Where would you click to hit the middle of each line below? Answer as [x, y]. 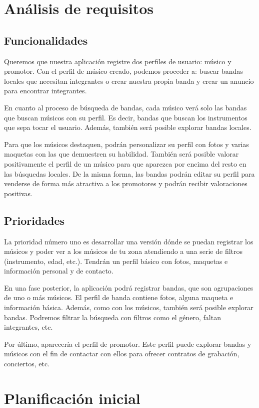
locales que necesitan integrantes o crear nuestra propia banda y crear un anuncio [129, 81]
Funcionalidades [46, 40]
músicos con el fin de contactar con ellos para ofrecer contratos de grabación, [122, 354]
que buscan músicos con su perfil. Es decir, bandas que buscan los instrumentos [126, 117]
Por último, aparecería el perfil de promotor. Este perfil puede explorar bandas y [128, 344]
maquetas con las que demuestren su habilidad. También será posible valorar [121, 154]
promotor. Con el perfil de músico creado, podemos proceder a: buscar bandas [123, 71]
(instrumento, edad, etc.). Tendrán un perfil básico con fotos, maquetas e [116, 261]
